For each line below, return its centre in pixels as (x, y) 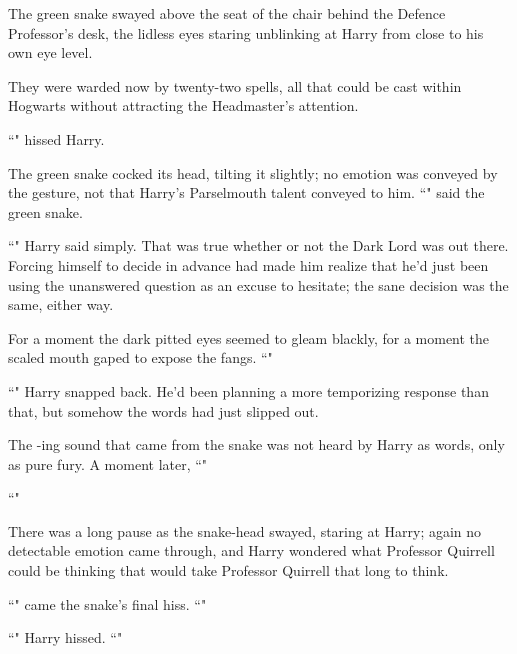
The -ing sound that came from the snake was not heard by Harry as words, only (256, 444)
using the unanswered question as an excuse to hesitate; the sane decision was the (258, 284)
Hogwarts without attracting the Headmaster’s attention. (183, 105)
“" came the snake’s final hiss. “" (107, 603)
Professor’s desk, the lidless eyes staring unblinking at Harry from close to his (246, 32)
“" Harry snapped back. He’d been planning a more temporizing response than (248, 390)
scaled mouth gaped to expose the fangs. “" (140, 357)
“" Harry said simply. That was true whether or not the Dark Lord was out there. (258, 245)
